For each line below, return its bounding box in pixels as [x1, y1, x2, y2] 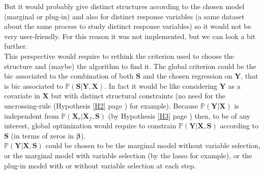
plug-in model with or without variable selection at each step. [4, 160, 196, 170]
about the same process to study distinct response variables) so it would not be [4, 21, 251, 31]
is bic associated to [4, 80, 63, 91]
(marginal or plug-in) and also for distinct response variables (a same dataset [4, 11, 245, 21]
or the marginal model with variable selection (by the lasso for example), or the [4, 150, 252, 160]
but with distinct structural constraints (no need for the [51, 90, 226, 101]
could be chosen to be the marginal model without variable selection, [45, 140, 260, 151]
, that [241, 71, 258, 81]
